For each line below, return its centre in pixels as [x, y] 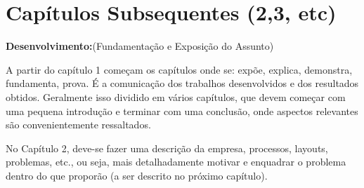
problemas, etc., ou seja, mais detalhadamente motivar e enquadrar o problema [176, 162]
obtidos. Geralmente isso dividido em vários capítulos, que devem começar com [176, 96]
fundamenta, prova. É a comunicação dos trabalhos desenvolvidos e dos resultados [182, 83]
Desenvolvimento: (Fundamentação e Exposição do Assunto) [140, 46]
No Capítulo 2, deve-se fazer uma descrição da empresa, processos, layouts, [167, 148]
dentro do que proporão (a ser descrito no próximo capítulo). [137, 175]
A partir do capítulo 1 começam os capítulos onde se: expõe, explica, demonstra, [179, 69]
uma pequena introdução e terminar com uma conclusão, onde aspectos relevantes [182, 110]
